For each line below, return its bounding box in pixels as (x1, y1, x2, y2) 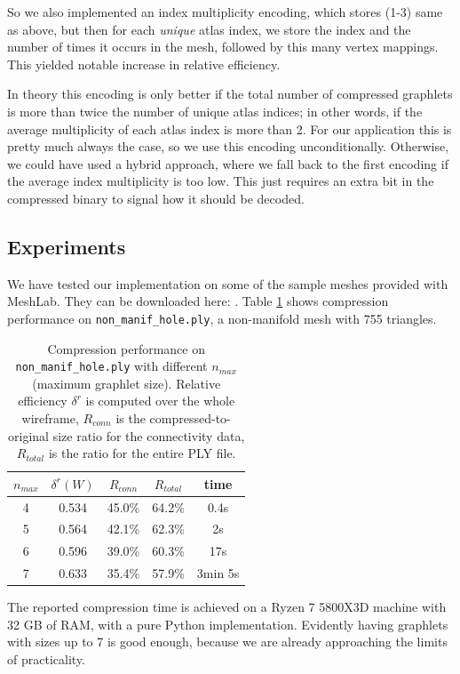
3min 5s (196, 564, 240, 582)
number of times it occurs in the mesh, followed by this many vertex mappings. (7, 37, 439, 56)
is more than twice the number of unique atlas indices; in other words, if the (7, 101, 423, 120)
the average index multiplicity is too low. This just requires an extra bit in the (7, 172, 434, 190)
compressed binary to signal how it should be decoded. (7, 189, 305, 207)
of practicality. (7, 650, 85, 669)
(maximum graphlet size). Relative (32, 373, 221, 392)
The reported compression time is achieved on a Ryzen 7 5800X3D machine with (7, 598, 447, 616)
